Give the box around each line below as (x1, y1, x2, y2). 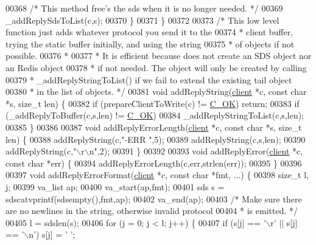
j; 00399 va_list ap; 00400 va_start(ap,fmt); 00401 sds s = (5, 180, 225, 193)
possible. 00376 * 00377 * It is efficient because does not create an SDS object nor (5, 49, 312, 62)
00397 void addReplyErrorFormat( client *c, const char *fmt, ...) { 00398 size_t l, (5, 168, 309, 181)
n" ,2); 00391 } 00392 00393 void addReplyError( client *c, (89, 145, 303, 157)
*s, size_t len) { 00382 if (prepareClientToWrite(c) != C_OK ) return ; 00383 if (5, 97, 300, 109)
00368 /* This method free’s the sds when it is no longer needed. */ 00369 (5, 2, 283, 14)
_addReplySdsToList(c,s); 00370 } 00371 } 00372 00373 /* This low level (5, 13, 279, 26)
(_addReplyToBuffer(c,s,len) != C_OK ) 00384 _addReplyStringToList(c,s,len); (5, 109, 304, 122)
